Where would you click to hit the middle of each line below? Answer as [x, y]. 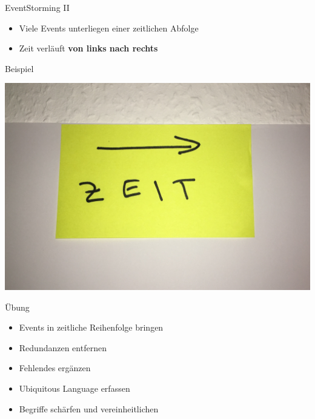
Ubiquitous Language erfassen [75, 388]
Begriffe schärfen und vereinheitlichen [89, 408]
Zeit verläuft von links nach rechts [88, 48]
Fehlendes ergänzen [55, 368]
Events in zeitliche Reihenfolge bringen [91, 327]
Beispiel [19, 68]
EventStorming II [37, 7]
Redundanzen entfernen [63, 347]
